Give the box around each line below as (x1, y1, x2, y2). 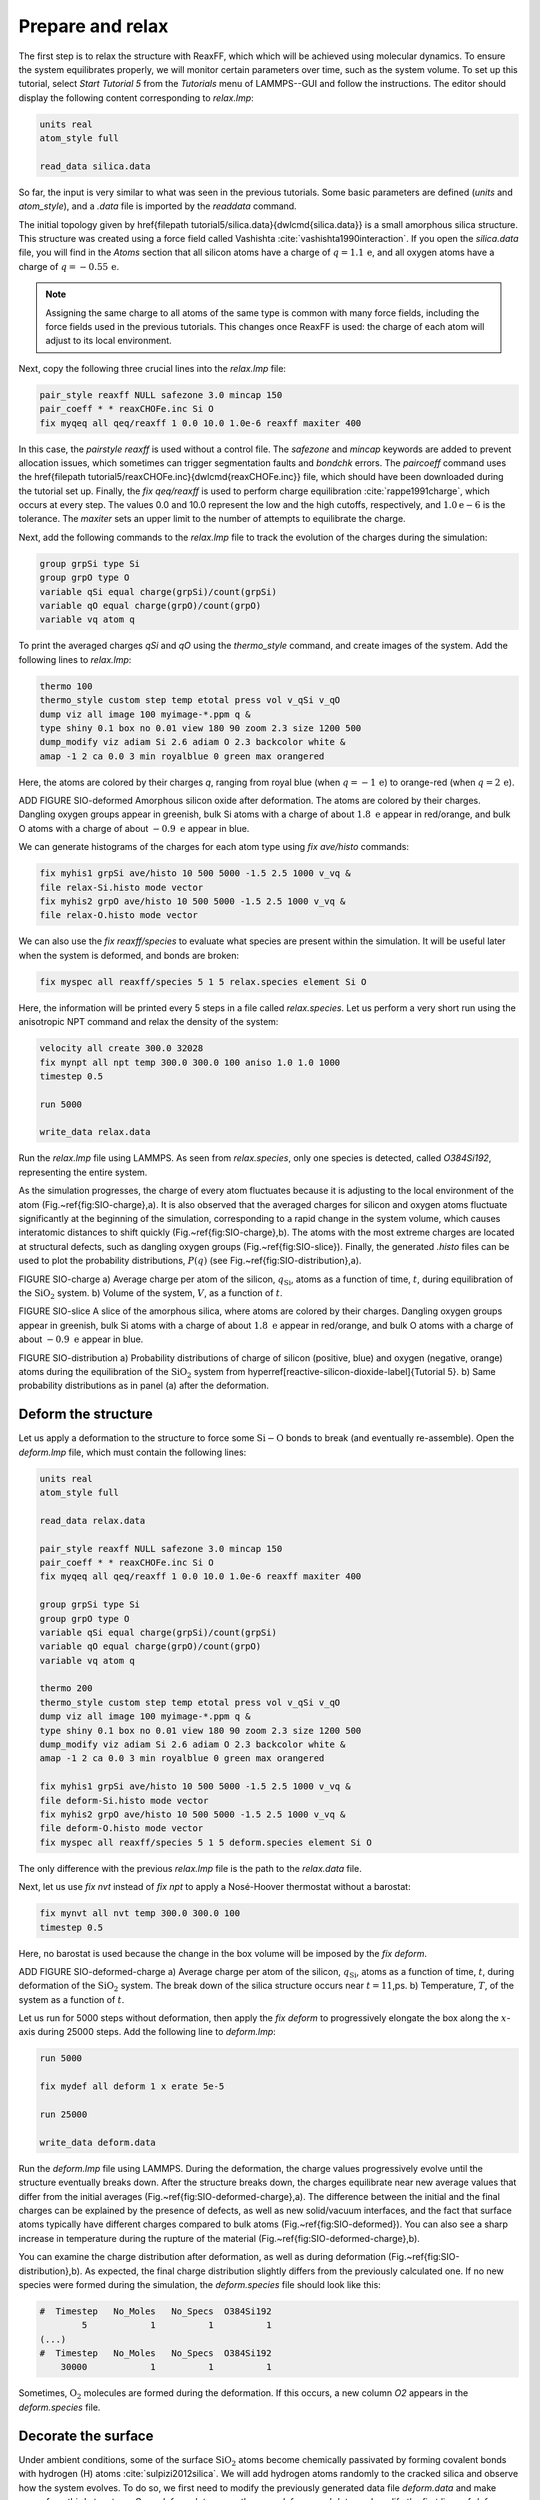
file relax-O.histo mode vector (39, 910, 199, 921)
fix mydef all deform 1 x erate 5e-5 (39, 2081, 225, 2092)
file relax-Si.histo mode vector (39, 881, 204, 893)
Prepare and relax (18, 15, 169, 37)
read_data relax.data (39, 1515, 146, 1526)
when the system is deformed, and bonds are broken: (18, 949, 240, 961)
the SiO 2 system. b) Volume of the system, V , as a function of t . (18, 1286, 284, 1301)
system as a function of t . (18, 1993, 125, 2005)
